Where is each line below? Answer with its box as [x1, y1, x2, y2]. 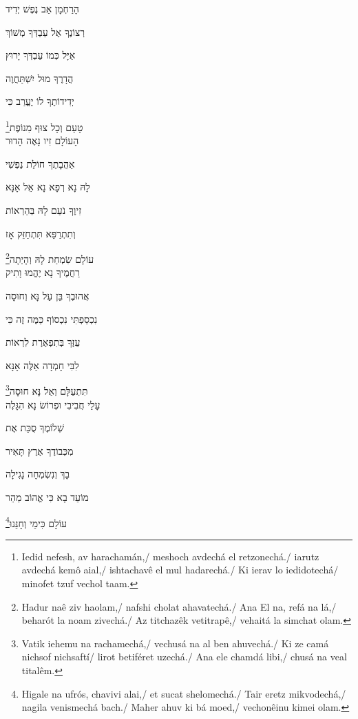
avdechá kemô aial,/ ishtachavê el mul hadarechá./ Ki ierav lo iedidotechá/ [21, 562, 339, 577]
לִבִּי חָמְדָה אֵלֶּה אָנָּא [6, 357, 79, 372]
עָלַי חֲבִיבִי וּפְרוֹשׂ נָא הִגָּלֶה [6, 397, 101, 411]
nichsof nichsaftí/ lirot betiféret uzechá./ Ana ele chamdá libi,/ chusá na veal [21, 649, 347, 664]
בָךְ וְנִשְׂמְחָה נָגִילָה [6, 466, 70, 481]
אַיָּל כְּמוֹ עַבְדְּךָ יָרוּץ [6, 48, 76, 62]
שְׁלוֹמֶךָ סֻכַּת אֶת [6, 420, 64, 435]
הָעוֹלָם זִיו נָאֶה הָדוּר [6, 133, 79, 148]
